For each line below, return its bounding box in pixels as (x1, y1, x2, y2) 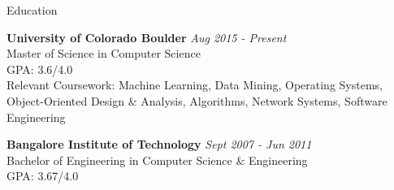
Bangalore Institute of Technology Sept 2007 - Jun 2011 (6, 136, 312, 153)
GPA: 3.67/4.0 (6, 167, 79, 184)
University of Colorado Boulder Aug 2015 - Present (6, 28, 287, 45)
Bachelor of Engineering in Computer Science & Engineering (6, 151, 308, 168)
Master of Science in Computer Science (6, 45, 201, 62)
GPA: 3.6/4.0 (6, 60, 73, 77)
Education (6, 2, 58, 18)
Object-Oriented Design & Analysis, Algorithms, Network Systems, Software (6, 92, 388, 109)
